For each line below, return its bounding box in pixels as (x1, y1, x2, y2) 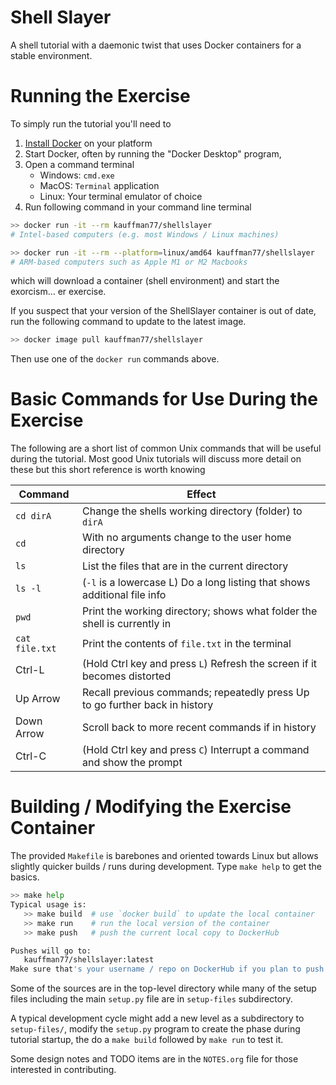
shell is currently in (81, 617, 172, 631)
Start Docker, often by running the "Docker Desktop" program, (24, 147, 282, 160)
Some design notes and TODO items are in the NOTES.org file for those (10, 1053, 299, 1065)
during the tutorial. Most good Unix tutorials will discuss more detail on (10, 453, 302, 465)
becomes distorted (81, 669, 172, 683)
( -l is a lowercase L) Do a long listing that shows (81, 576, 311, 590)
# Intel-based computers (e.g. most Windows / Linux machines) (10, 229, 280, 240)
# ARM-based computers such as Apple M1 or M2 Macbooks (10, 257, 248, 267)
